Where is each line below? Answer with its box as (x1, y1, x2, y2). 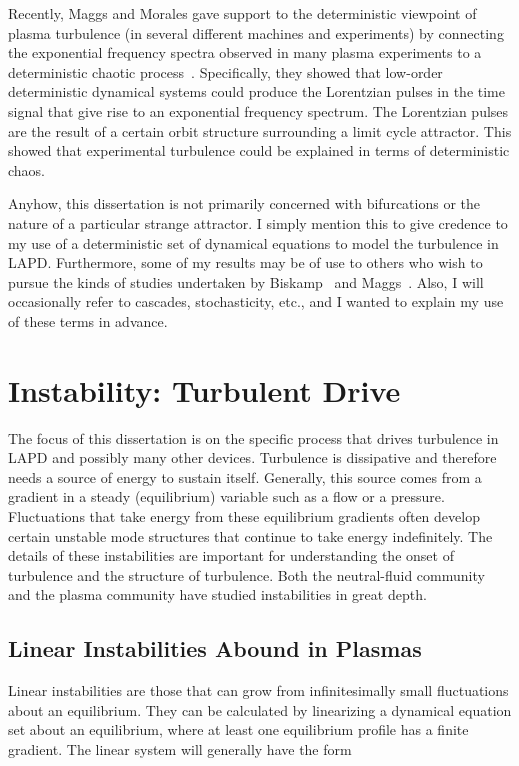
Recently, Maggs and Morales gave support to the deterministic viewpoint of (8, 3, 477, 23)
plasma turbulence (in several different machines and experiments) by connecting (8, 22, 504, 43)
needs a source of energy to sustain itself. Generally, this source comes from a (8, 466, 482, 487)
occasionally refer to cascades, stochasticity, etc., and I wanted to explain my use (8, 291, 504, 312)
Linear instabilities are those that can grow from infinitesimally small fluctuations (8, 680, 509, 701)
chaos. (8, 159, 46, 180)
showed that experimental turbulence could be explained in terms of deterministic (8, 140, 510, 161)
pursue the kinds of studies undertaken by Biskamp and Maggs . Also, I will (8, 271, 484, 292)
